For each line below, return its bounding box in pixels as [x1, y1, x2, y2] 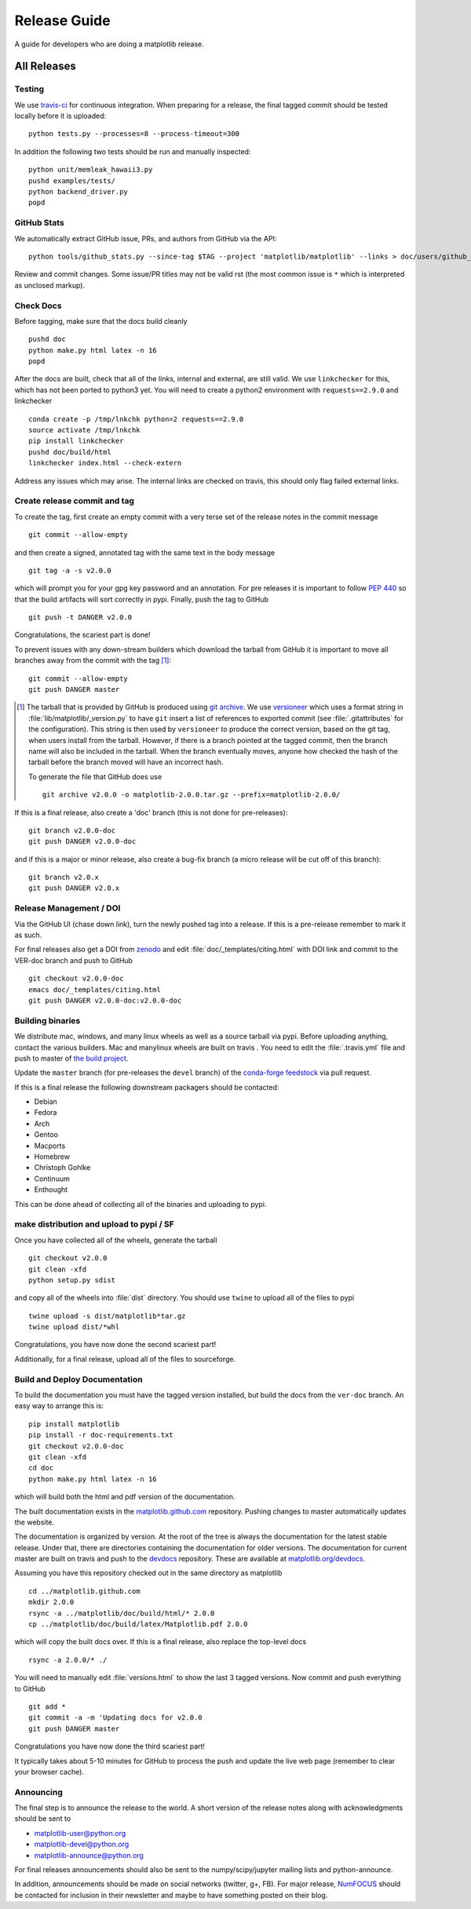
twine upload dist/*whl [28, 1322, 120, 1332]
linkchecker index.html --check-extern [28, 458, 182, 468]
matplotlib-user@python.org [34, 1828, 126, 1837]
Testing [14, 83, 45, 94]
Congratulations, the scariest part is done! [14, 630, 151, 640]
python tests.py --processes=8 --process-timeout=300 [28, 130, 239, 138]
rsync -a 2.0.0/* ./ [28, 1655, 108, 1664]
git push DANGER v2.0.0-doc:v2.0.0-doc [28, 995, 182, 1005]
